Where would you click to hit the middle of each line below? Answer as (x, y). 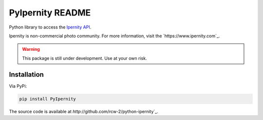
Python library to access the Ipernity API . (50, 27)
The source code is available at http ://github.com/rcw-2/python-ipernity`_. (84, 111)
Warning (31, 49)
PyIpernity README (50, 13)
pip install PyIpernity (48, 99)
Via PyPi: (18, 86)
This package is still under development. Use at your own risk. (85, 58)
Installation (26, 74)
